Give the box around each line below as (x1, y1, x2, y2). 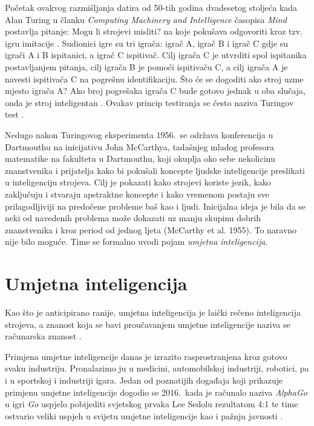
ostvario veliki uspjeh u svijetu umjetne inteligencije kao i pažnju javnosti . (5, 409, 283, 422)
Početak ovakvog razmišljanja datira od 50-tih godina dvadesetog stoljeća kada (5, 1, 298, 13)
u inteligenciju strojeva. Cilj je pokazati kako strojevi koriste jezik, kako (5, 176, 271, 188)
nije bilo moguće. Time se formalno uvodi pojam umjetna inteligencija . (5, 235, 268, 248)
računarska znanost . (5, 330, 82, 342)
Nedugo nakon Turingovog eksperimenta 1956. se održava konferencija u (5, 128, 273, 141)
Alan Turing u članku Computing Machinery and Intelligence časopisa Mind (5, 13, 287, 25)
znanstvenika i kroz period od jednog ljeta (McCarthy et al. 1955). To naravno (5, 223, 297, 236)
